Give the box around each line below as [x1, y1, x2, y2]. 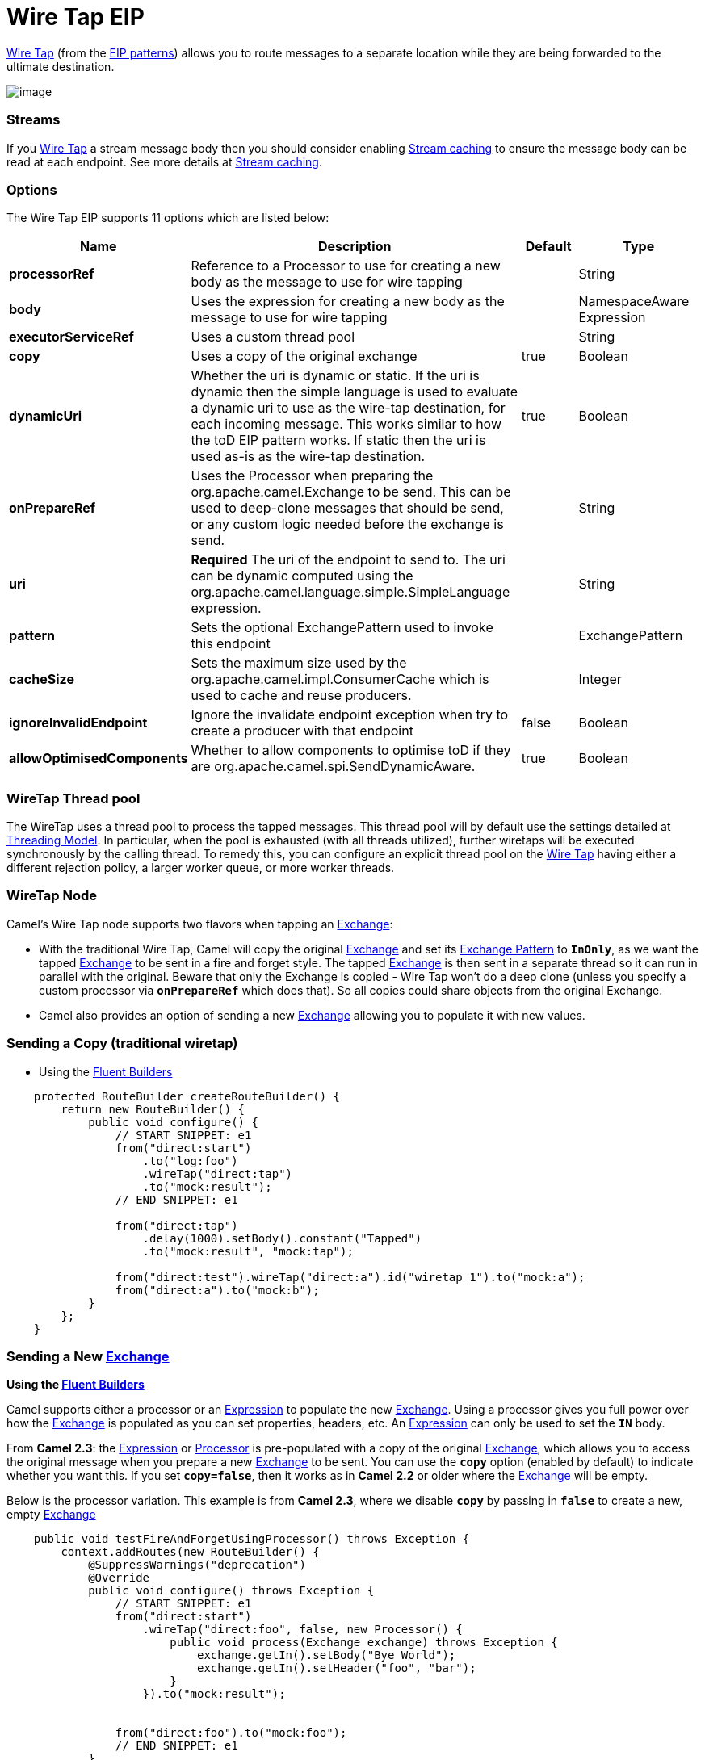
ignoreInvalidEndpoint [9, 714, 148, 731]
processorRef [9, 266, 94, 283]
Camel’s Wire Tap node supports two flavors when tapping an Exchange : [6, 916, 393, 931]
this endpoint [191, 635, 271, 652]
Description [318, 238, 392, 255]
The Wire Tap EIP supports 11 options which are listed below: [6, 211, 329, 225]
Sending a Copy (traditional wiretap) [6, 1035, 238, 1052]
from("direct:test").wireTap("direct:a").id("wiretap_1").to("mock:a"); [115, 1270, 585, 1284]
